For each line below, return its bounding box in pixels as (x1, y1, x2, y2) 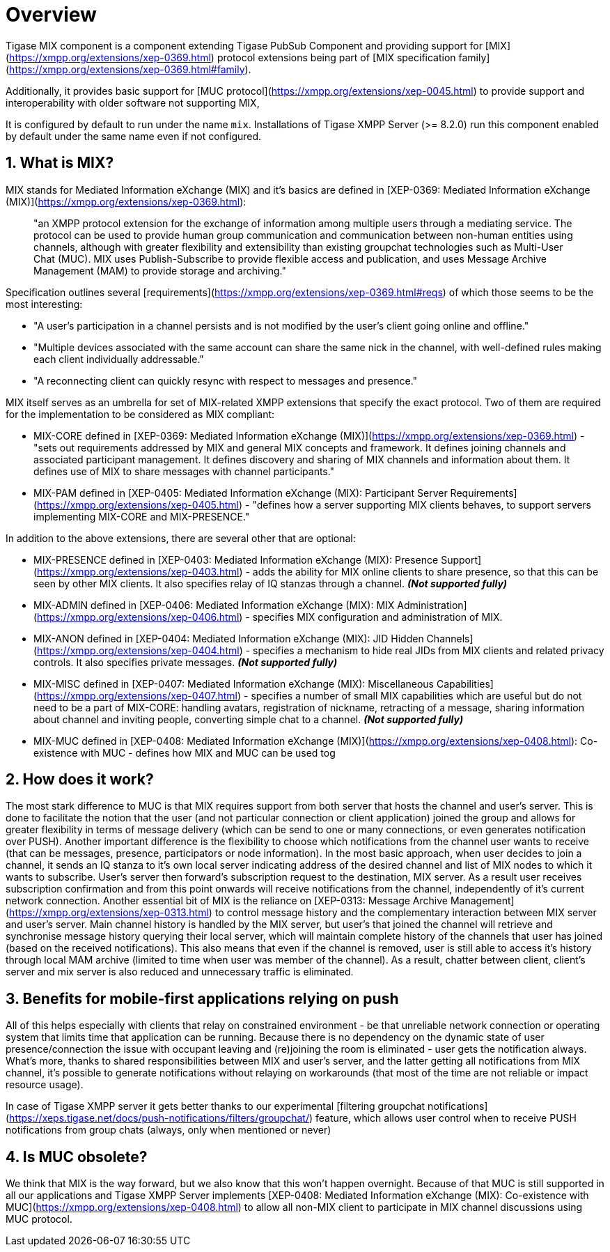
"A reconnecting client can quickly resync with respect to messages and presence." (33, 374, 418, 387)
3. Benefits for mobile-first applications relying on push (6, 989, 399, 1007)
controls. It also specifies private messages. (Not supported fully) (33, 656, 338, 668)
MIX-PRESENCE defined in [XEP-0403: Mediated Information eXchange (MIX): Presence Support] (33, 553, 482, 566)
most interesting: (6, 297, 83, 310)
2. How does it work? (6, 771, 154, 789)
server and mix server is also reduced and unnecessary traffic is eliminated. (6, 966, 354, 978)
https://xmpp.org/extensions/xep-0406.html (37, 610, 240, 623)
